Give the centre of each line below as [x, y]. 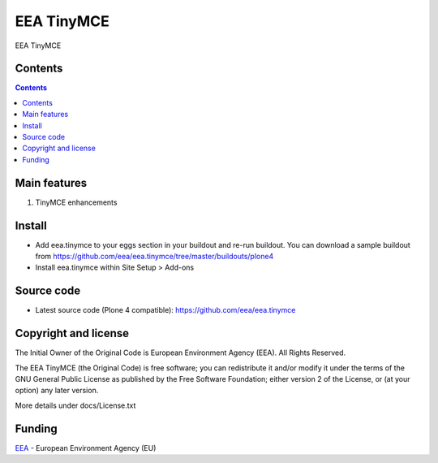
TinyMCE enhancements [76, 202]
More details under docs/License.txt [75, 405]
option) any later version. [57, 391]
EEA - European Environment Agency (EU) [86, 448]
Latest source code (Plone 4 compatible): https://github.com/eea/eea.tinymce [165, 310]
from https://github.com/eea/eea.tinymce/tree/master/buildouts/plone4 [155, 256]
